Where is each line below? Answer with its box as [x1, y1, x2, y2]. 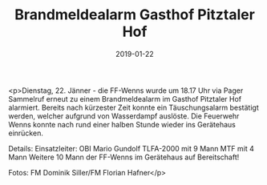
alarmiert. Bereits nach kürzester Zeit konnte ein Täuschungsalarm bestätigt [8, 103, 259, 112]
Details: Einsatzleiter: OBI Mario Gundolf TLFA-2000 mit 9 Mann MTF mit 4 [8, 143, 254, 153]
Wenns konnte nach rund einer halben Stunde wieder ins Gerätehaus [8, 119, 237, 129]
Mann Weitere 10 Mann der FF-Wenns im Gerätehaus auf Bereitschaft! [8, 152, 240, 162]
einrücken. [8, 128, 44, 138]
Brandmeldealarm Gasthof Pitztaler [14, 6, 255, 24]
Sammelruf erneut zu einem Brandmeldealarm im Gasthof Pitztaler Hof [8, 94, 242, 103]
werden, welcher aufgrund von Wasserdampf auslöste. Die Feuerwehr [8, 111, 240, 121]
